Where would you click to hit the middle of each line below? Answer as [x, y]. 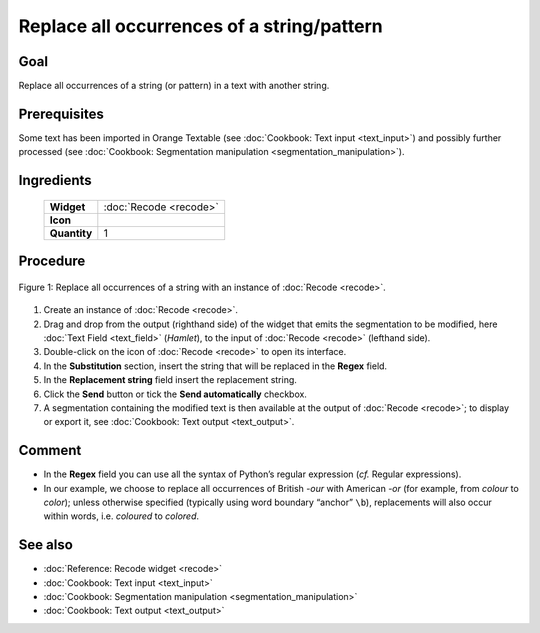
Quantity [71, 233]
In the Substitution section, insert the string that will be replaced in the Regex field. [215, 366]
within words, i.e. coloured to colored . [121, 516]
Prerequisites [61, 113]
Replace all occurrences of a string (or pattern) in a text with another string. [174, 86]
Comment [50, 450]
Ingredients [55, 180]
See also [46, 545]
